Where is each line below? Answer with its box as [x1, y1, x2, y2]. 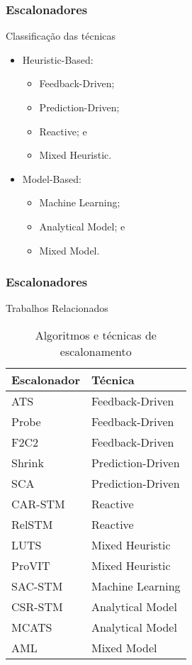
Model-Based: [22, 171, 81, 186]
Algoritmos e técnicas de [35, 326, 157, 343]
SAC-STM [11, 577, 63, 594]
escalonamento [60, 342, 132, 359]
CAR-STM [11, 495, 65, 512]
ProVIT [11, 557, 50, 574]
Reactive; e [39, 123, 87, 138]
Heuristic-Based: [22, 52, 94, 67]
